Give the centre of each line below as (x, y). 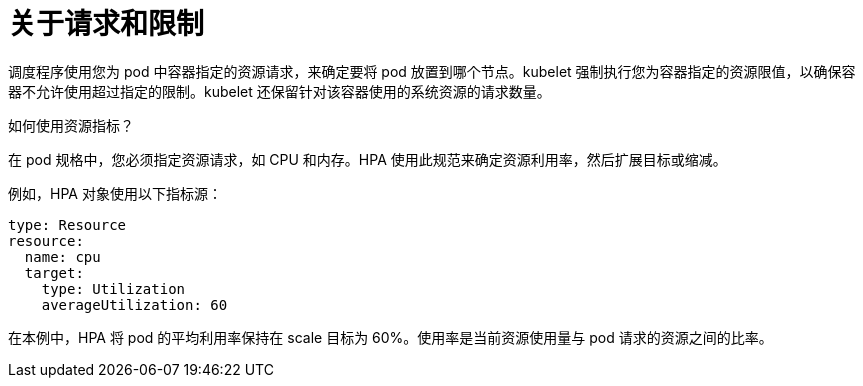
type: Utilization (113, 288)
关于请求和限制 (106, 24)
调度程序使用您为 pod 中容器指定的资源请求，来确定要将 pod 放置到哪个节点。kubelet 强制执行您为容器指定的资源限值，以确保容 (432, 71)
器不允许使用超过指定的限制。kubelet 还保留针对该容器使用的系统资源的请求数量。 (279, 91)
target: (54, 272)
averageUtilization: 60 (134, 304)
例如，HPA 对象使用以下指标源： (115, 193)
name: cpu (62, 256)
